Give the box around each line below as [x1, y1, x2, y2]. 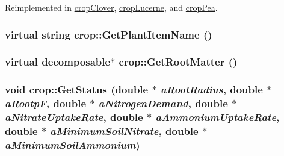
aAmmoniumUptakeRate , [155, 110, 280, 125]
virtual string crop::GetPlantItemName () [5, 27, 212, 42]
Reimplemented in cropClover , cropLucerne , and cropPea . [5, 1, 218, 13]
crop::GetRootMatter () [119, 54, 238, 69]
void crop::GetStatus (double [5, 82, 149, 97]
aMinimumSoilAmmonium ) [5, 137, 140, 152]
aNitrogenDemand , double [98, 96, 228, 111]
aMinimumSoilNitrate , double [50, 123, 199, 138]
